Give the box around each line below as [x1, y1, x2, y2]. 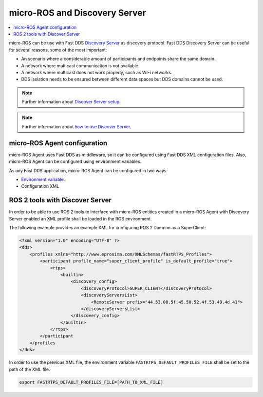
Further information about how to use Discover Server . [22, 123, 131, 129]
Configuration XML [21, 183, 59, 189]
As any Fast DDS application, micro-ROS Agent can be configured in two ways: [9, 167, 168, 173]
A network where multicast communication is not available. [21, 62, 140, 68]
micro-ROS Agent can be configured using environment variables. [9, 159, 142, 164]
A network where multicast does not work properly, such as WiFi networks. [21, 69, 172, 75]
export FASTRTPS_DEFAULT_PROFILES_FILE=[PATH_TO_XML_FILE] [19, 379, 163, 385]
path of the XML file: [9, 366, 51, 372]
